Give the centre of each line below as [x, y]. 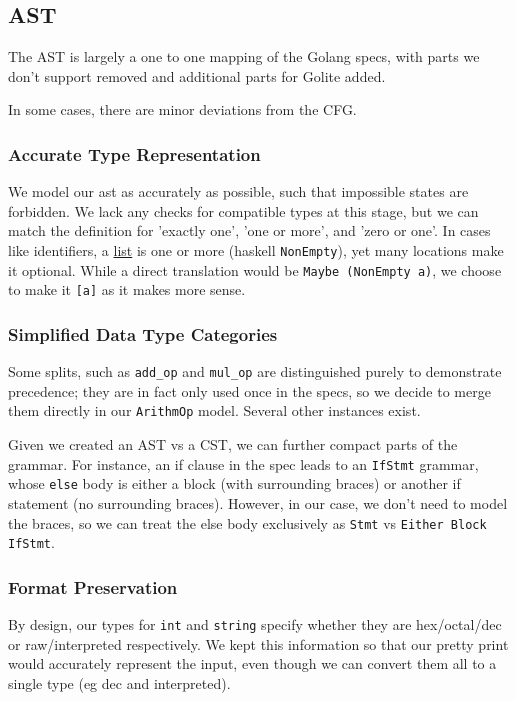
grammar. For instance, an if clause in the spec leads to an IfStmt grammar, [243, 463]
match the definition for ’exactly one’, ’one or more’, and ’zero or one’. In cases [249, 230]
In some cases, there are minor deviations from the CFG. [182, 109]
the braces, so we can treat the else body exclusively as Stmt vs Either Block [247, 522]
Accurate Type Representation [134, 153]
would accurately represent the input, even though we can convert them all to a [252, 663]
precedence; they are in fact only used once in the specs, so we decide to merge [249, 390]
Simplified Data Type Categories [143, 333]
